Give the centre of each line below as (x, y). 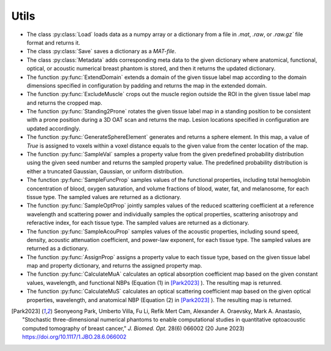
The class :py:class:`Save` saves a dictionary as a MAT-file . (101, 51)
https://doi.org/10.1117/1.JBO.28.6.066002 (74, 337)
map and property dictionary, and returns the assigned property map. (114, 266)
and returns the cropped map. (64, 103)
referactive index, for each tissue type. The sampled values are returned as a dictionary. (138, 223)
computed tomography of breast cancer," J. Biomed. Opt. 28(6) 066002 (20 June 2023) (133, 328)
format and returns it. (54, 42)
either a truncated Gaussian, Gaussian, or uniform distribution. (105, 171)
